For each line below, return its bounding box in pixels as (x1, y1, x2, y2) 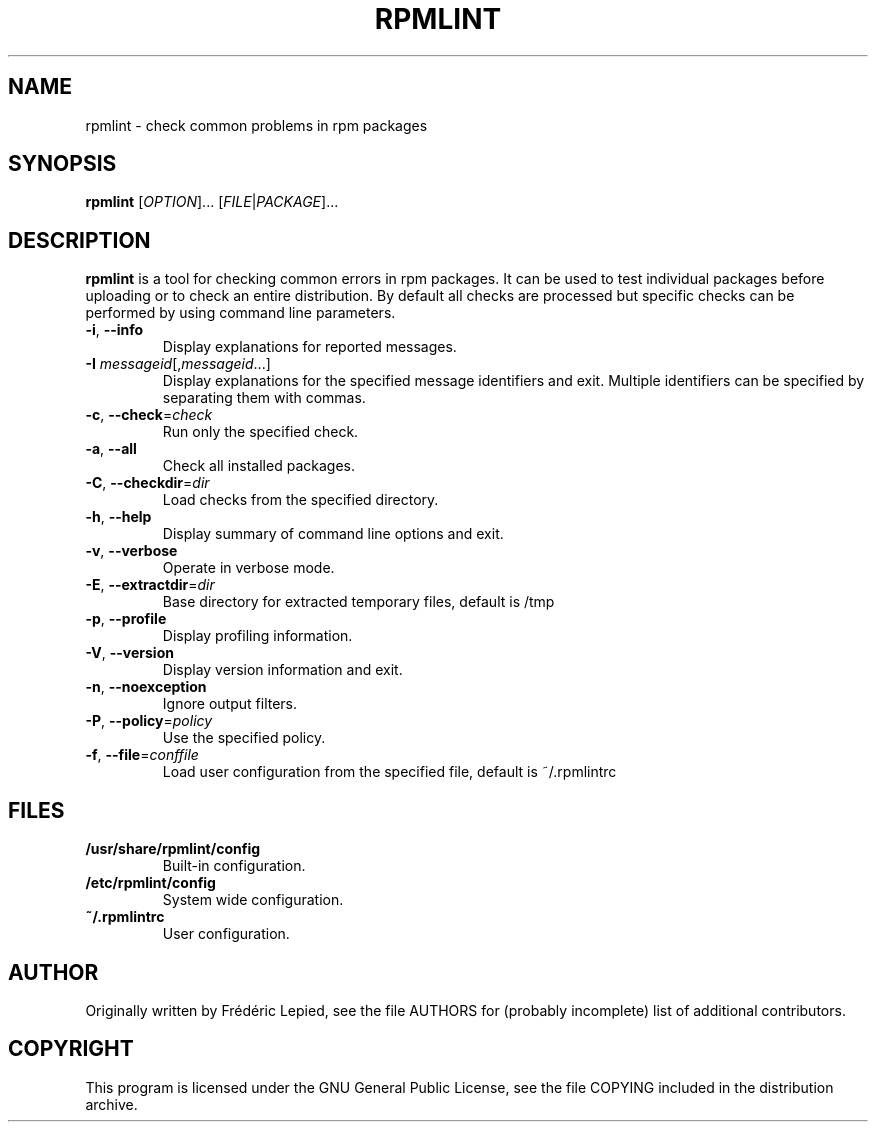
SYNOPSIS (8, 151, 117, 177)
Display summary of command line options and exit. (162, 525, 504, 543)
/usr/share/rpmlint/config (85, 840, 261, 858)
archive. (85, 1095, 138, 1113)
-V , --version (85, 644, 174, 662)
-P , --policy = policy (85, 712, 213, 730)
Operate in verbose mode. (162, 559, 335, 577)
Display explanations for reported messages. (162, 338, 457, 356)
